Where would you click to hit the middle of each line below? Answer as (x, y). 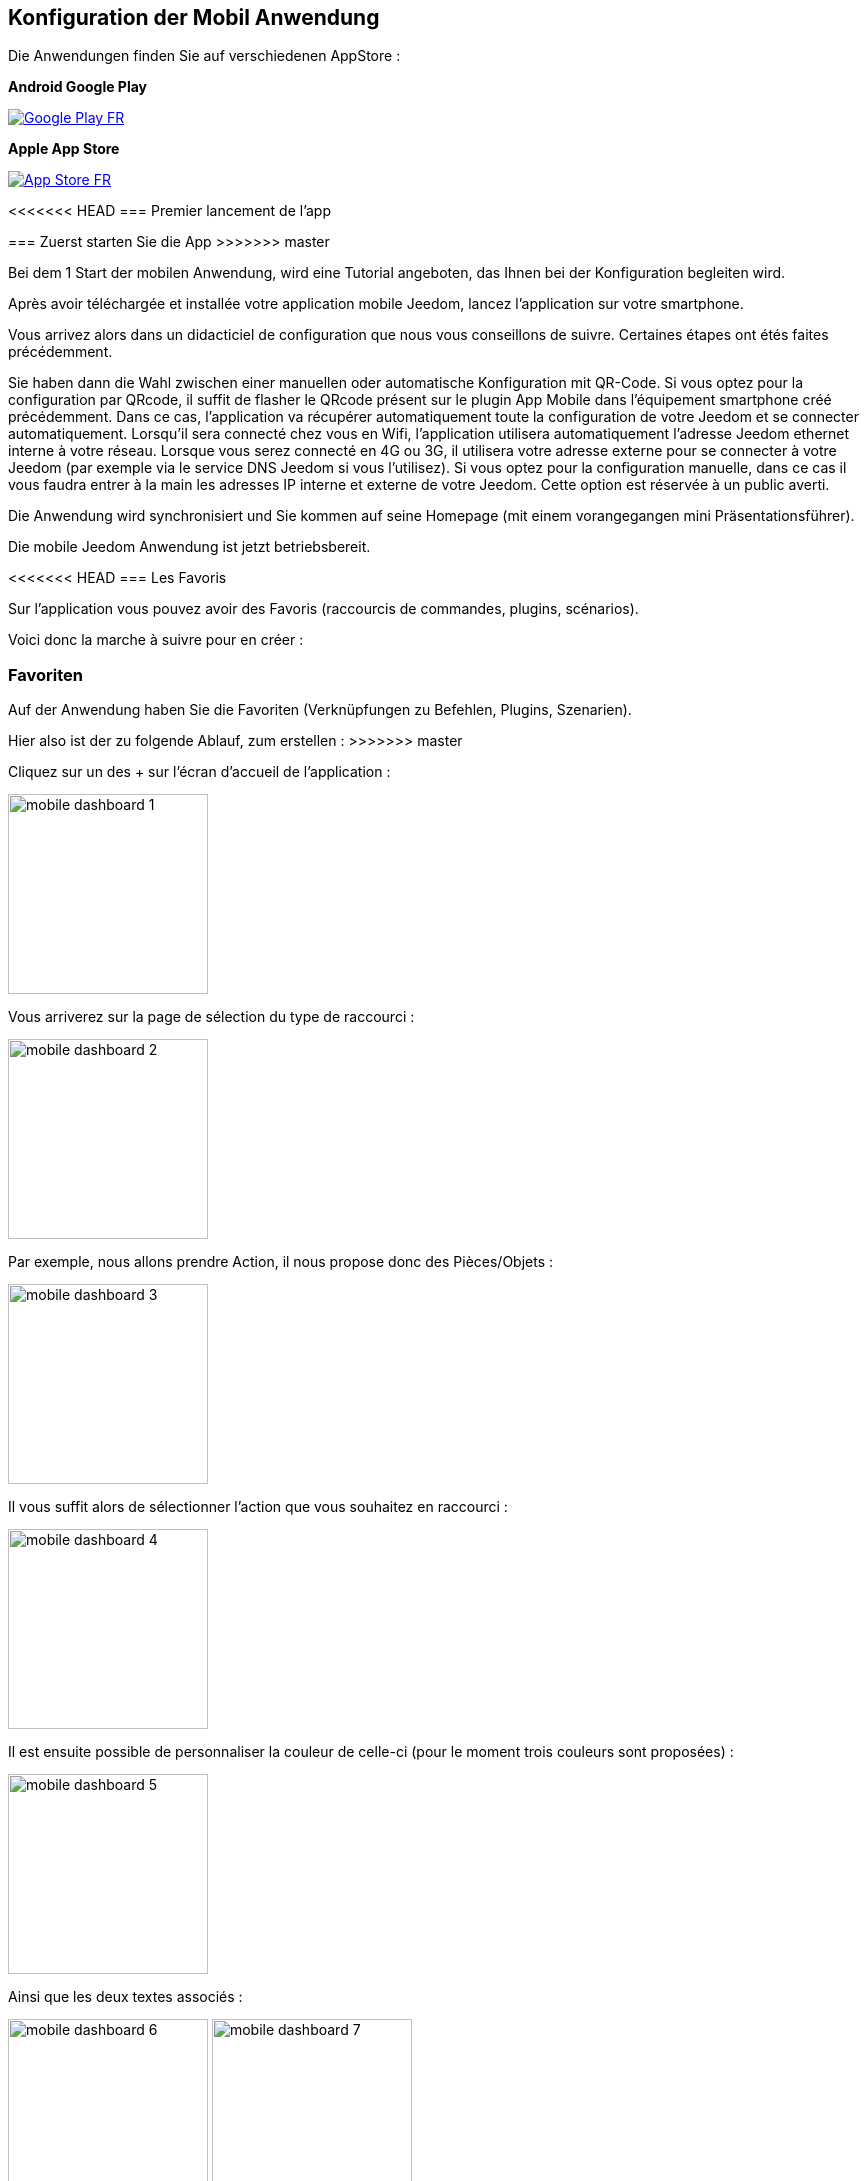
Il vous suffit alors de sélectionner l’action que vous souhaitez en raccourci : (258, 1507)
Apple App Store (64, 149)
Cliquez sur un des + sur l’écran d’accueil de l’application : (199, 772)
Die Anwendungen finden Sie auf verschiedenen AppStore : (204, 56)
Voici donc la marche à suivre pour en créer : (156, 640)
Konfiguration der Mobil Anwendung (194, 17)
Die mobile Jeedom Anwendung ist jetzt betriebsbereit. (189, 547)
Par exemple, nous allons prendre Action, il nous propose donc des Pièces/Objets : (281, 1262)
